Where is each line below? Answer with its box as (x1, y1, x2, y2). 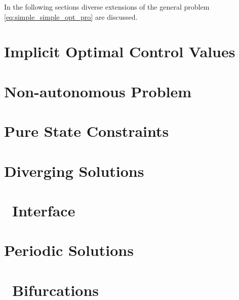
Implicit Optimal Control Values (4, 41, 235, 62)
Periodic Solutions (4, 240, 134, 260)
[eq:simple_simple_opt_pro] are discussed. (4, 11, 138, 22)
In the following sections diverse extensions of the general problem (4, 2, 210, 12)
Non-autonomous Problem (4, 81, 192, 101)
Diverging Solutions (4, 160, 144, 181)
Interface (12, 200, 75, 220)
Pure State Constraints (4, 121, 169, 141)
